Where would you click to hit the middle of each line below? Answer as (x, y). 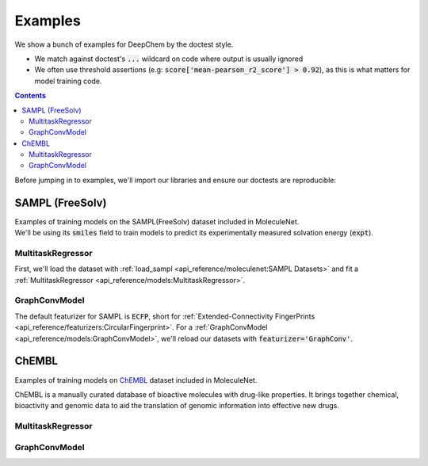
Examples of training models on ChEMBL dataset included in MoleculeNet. (136, 380)
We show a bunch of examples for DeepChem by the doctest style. (124, 44)
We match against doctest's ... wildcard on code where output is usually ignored (169, 59)
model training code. (68, 81)
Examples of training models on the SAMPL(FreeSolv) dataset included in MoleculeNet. (157, 221)
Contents (31, 96)
